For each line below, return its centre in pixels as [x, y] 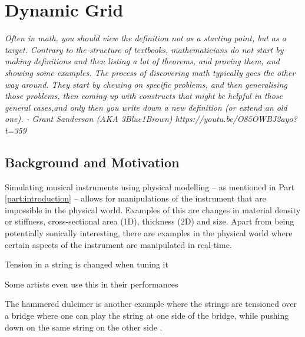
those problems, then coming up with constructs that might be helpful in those [144, 96]
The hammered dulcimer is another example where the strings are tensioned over [151, 304]
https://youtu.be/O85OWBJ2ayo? [236, 119]
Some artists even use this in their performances [92, 284]
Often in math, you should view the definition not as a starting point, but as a [145, 38]
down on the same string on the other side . [84, 327]
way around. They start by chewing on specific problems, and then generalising [146, 84]
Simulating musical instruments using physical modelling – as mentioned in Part [150, 186]
